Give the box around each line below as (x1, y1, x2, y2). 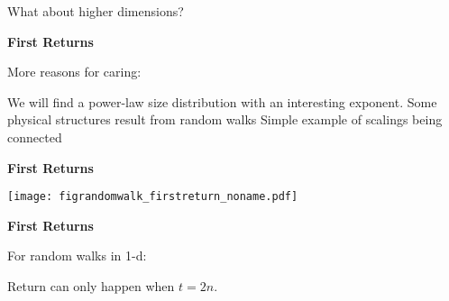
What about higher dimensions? (7, 2, 184, 20)
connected (7, 127, 62, 146)
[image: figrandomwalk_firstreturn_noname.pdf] (7, 190, 298, 204)
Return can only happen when (7, 277, 175, 295)
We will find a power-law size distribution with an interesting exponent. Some (7, 92, 437, 111)
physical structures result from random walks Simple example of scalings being (7, 110, 443, 129)
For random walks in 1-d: (7, 246, 147, 265)
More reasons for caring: (7, 62, 142, 81)
